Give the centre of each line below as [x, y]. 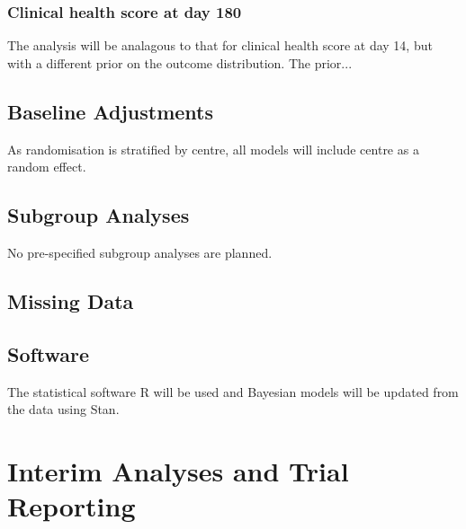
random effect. [47, 167]
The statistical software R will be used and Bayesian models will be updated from [233, 391]
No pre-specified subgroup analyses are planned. [140, 252]
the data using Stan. [63, 409]
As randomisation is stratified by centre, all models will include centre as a [213, 149]
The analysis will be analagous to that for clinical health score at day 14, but [220, 45]
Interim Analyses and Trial [178, 470]
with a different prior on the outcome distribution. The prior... [180, 62]
